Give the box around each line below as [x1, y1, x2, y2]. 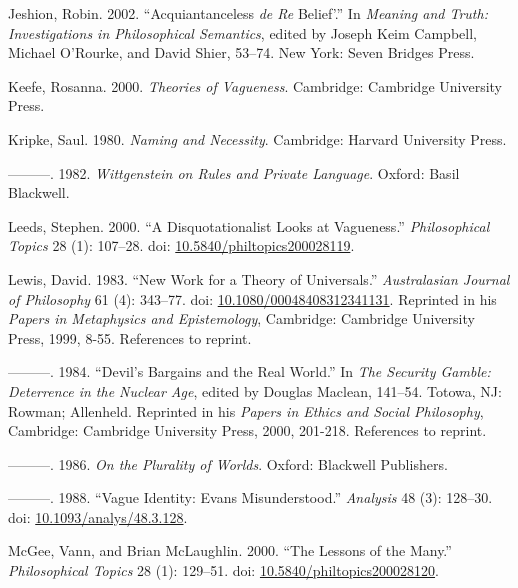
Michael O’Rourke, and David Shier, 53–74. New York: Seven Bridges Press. [8, 42, 475, 63]
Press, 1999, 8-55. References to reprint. [8, 327, 252, 348]
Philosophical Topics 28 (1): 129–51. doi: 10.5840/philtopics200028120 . [8, 560, 439, 581]
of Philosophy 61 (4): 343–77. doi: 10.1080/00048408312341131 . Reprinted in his [8, 288, 497, 309]
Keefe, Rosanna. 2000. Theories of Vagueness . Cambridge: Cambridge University [8, 75, 503, 96]
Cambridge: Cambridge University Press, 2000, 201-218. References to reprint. [8, 420, 487, 441]
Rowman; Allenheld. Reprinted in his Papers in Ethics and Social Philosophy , [8, 400, 484, 421]
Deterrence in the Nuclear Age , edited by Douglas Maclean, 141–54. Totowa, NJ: [8, 380, 502, 401]
